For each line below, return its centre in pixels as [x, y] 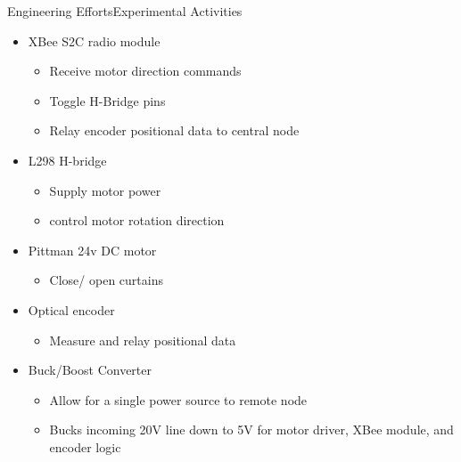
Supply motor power [105, 190]
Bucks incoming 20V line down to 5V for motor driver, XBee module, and [251, 430]
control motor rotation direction [137, 220]
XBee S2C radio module [94, 41]
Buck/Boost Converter [90, 370]
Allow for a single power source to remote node [178, 399]
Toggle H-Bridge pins [107, 100]
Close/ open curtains [106, 280]
